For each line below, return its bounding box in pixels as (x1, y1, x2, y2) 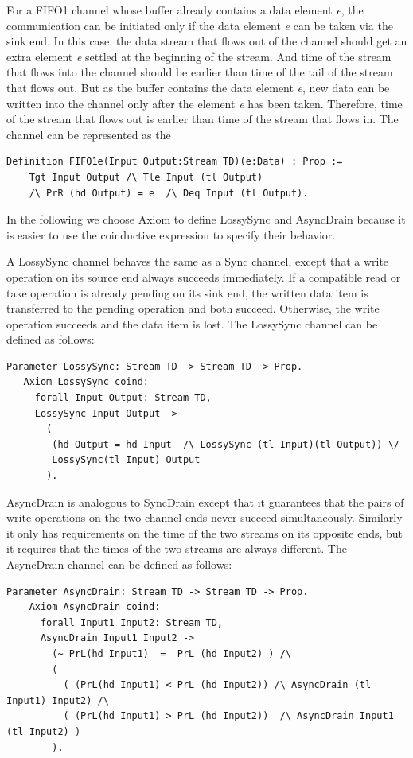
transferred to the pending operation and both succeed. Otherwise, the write (6, 300, 380, 317)
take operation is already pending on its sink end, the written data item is (6, 284, 368, 301)
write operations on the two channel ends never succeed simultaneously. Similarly (6, 509, 403, 526)
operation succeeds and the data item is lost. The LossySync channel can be (6, 315, 378, 332)
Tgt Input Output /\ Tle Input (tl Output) (29, 171, 263, 183)
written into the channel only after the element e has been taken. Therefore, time (6, 95, 403, 111)
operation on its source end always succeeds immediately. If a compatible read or (6, 268, 401, 285)
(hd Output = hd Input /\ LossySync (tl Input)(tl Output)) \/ (52, 438, 399, 450)
